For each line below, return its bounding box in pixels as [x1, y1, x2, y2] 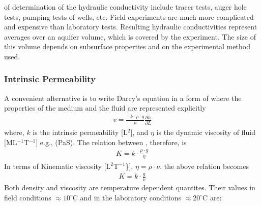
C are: [202, 192, 222, 202]
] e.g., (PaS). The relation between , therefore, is [36, 136, 187, 147]
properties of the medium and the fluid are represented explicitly [4, 102, 206, 113]
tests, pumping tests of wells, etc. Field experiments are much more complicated [4, 11, 254, 22]
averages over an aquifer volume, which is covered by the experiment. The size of [4, 31, 256, 42]
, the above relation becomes [160, 160, 249, 171]
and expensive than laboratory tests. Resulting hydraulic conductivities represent [4, 21, 257, 32]
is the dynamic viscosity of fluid [156, 127, 256, 138]
